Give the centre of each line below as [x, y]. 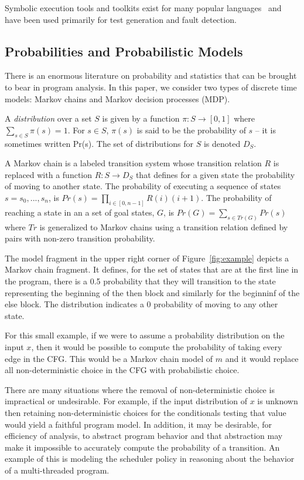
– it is [265, 130]
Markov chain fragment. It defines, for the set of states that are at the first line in [152, 269]
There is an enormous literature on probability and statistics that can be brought [151, 75]
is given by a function [141, 118]
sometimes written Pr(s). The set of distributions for [99, 143]
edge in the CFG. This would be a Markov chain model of [109, 358]
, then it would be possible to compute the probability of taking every [157, 347]
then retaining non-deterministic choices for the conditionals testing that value [146, 412]
